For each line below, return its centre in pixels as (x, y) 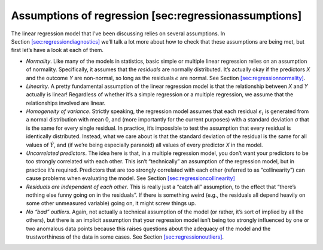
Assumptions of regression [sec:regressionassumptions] (156, 16)
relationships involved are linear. (66, 103)
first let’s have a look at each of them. (57, 50)
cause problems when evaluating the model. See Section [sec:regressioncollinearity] (131, 178)
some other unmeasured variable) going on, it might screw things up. (111, 203)
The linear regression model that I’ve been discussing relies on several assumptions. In (118, 33)
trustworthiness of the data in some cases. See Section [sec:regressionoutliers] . (125, 237)
